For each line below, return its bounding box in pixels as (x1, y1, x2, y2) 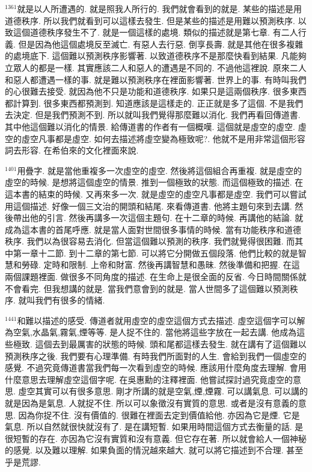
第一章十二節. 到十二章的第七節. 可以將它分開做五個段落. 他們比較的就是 (13, 246, 298, 259)
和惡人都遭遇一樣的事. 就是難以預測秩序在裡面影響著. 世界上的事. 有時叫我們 (5, 73, 307, 85)
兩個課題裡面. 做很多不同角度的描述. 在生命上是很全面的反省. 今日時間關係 (5, 270, 298, 283)
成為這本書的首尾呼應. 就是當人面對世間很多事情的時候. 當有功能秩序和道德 (5, 223, 302, 235)
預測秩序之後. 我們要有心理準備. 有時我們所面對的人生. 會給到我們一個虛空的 (5, 349, 307, 362)
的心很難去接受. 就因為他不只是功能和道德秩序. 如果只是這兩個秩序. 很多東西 (5, 85, 307, 98)
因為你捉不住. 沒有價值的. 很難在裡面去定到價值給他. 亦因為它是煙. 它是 (18, 408, 300, 421)
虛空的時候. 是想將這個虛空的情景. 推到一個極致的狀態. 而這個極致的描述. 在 (5, 176, 304, 188)
